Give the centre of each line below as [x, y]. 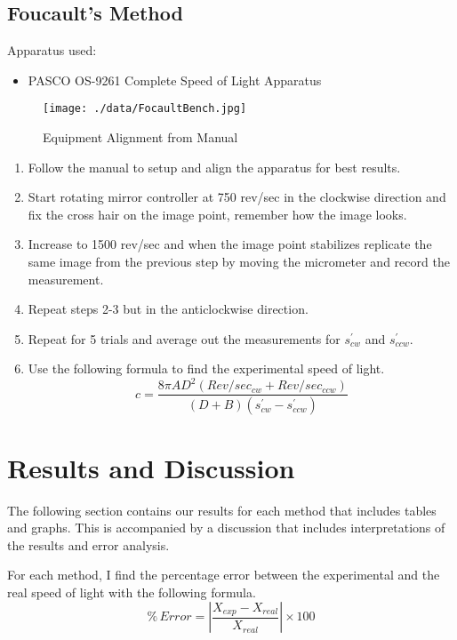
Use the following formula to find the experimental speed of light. [206, 368]
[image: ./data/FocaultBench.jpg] [145, 109]
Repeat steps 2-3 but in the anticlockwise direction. [168, 309]
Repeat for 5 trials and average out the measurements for [184, 338]
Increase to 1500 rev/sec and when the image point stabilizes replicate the [230, 244]
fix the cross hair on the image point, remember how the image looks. [217, 214]
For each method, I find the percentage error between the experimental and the [224, 575]
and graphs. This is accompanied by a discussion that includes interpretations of [226, 528]
